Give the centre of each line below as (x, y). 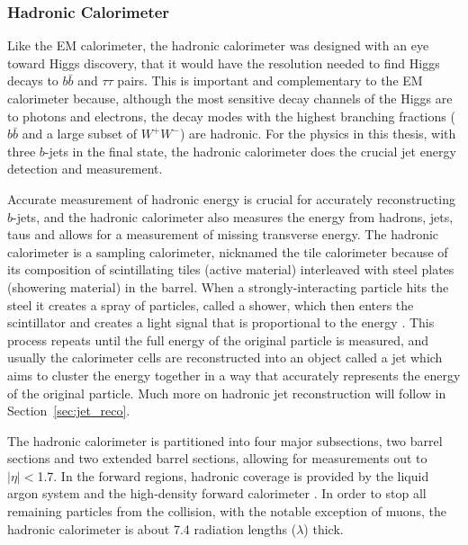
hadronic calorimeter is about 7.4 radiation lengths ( (152, 528)
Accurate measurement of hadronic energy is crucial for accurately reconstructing (231, 198)
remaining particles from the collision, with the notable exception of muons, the (227, 511)
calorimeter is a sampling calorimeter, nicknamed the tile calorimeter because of (228, 251)
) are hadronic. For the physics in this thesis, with (318, 134)
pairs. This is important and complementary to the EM (270, 80)
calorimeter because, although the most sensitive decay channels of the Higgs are (230, 98)
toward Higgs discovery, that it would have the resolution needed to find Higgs (224, 63)
